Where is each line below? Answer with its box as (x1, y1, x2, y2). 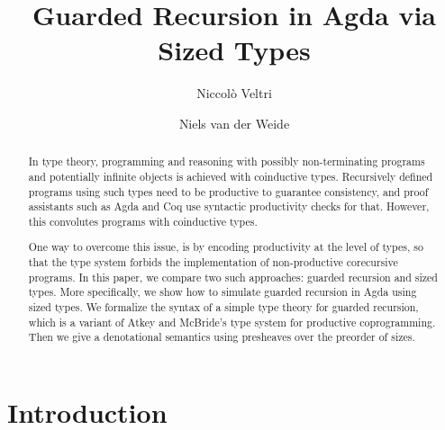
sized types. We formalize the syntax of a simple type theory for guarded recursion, (28, 300, 419, 315)
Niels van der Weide (178, 113, 290, 132)
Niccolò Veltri (196, 84, 272, 103)
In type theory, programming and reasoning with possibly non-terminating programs (28, 154, 425, 169)
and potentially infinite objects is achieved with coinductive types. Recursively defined (28, 168, 433, 184)
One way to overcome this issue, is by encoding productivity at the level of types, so (28, 239, 423, 255)
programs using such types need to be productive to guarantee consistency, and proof (28, 184, 429, 199)
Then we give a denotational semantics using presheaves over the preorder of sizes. (28, 329, 415, 345)
